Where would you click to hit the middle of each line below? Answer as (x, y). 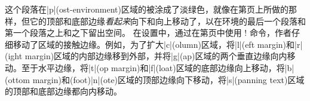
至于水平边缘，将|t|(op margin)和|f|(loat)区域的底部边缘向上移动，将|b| (158, 67)
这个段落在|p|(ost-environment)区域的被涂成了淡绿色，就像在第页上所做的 (147, 9)
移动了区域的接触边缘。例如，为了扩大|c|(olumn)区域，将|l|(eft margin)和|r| (158, 44)
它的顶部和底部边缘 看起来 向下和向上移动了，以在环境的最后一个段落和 (168, 21)
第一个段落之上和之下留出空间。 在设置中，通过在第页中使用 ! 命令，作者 (148, 33)
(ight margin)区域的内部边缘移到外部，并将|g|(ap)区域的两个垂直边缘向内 (146, 56)
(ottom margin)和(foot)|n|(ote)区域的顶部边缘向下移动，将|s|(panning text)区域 (155, 79)
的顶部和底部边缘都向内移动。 (63, 91)
